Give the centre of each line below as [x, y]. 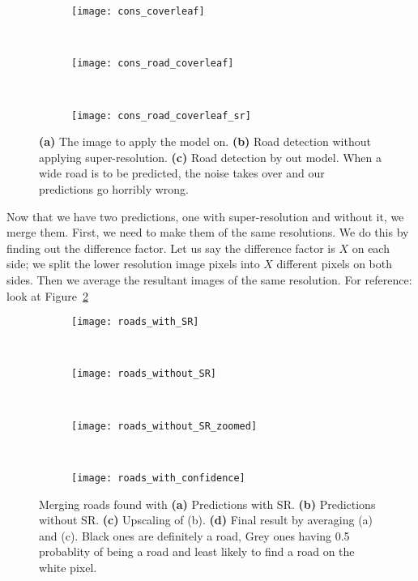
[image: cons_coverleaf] [138, 11]
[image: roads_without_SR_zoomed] [164, 426]
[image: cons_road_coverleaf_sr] [161, 115]
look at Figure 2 [47, 295]
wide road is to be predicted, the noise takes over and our [182, 173]
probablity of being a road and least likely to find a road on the [197, 551]
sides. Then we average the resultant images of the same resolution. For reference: [209, 279]
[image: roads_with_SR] [135, 322]
